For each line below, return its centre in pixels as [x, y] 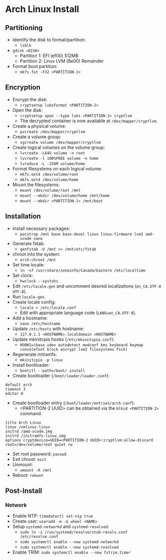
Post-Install [24, 491]
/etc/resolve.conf [39, 537]
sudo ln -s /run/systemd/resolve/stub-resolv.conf [74, 532]
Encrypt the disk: [30, 99]
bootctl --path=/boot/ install [52, 371]
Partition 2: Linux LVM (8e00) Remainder [62, 61]
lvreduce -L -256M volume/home [52, 164]
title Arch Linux [23, 423]
